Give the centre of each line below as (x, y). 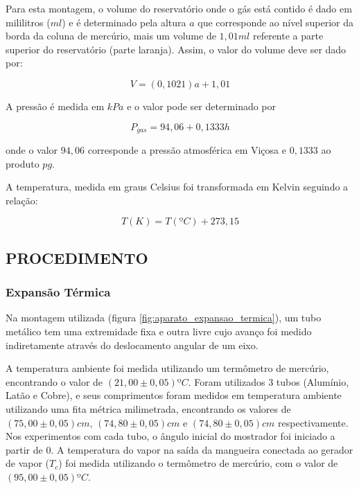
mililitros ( (28, 22)
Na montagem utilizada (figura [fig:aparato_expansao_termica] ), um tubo (164, 318)
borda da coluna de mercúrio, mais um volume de (111, 36)
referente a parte (288, 36)
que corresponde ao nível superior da (275, 22)
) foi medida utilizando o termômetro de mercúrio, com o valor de (198, 463)
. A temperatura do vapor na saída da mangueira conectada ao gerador (202, 449)
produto (23, 163)
